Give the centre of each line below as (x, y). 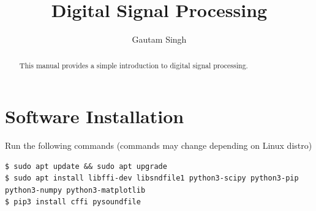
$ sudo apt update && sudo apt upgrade (86, 166)
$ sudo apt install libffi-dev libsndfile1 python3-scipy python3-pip (152, 178)
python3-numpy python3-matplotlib (75, 190)
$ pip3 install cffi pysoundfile (73, 202)
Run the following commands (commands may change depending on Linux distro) (159, 145)
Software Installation (95, 116)
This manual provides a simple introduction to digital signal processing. (134, 65)
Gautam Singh (159, 39)
